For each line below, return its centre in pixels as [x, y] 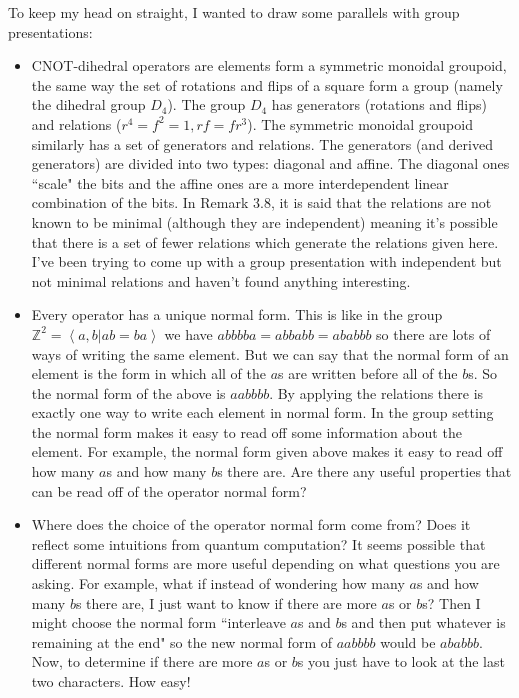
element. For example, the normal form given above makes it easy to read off [267, 451]
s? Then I [451, 602]
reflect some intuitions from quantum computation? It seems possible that [258, 543]
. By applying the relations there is [376, 392]
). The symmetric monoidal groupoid [360, 123]
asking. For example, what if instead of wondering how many [218, 583]
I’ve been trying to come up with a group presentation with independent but [266, 261]
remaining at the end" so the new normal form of [181, 641]
